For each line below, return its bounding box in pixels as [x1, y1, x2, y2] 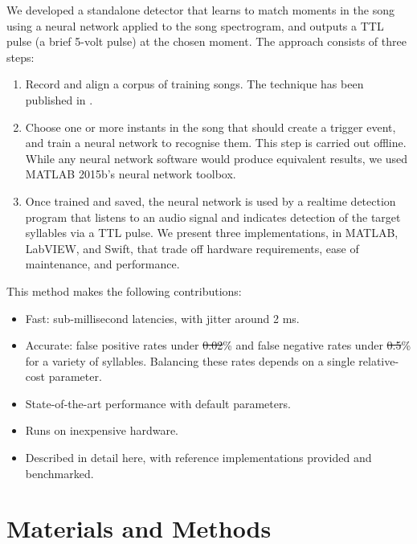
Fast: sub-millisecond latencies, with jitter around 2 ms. [25, 309, 300, 326]
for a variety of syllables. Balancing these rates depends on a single [25, 352, 355, 369]
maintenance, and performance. [25, 256, 180, 272]
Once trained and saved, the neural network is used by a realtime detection [25, 192, 396, 209]
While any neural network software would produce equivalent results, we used [25, 149, 408, 166]
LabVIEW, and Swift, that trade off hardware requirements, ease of [25, 239, 359, 256]
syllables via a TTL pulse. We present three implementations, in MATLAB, [25, 224, 399, 241]
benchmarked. [25, 464, 94, 481]
